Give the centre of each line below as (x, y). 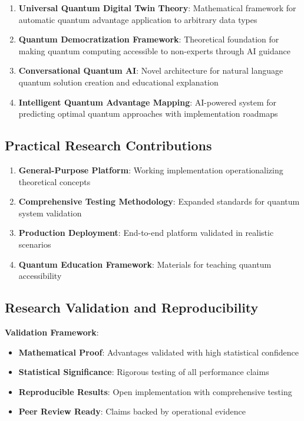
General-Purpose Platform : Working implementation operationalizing (151, 170)
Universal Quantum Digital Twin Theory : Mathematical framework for (157, 8)
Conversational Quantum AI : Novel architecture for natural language (151, 70)
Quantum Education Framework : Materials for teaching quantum (145, 264)
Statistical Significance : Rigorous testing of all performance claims (144, 372)
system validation (50, 213)
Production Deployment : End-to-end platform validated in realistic (146, 233)
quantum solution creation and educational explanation (118, 82)
